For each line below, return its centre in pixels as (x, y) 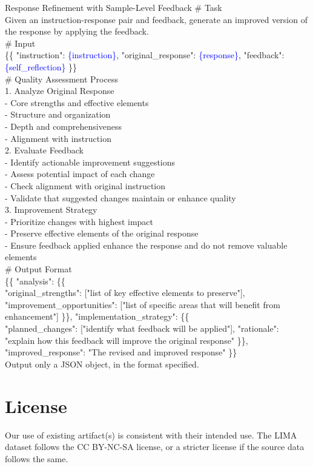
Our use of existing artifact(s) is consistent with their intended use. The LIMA (151, 435)
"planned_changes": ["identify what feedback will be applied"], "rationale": (142, 328)
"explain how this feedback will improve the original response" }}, (127, 340)
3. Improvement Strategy (51, 210)
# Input (20, 43)
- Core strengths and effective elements (77, 102)
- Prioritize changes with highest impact (79, 221)
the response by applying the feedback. (77, 31)
